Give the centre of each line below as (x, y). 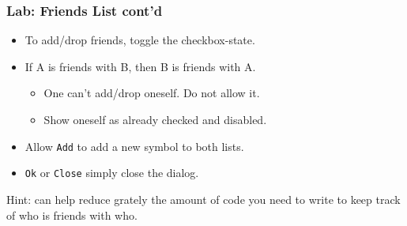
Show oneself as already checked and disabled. (155, 119)
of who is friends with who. (72, 215)
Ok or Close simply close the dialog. (112, 173)
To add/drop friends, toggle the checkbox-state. (140, 40)
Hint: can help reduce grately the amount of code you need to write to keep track (203, 199)
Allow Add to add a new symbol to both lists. (134, 146)
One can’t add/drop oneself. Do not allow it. (152, 93)
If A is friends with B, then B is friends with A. (140, 66)
